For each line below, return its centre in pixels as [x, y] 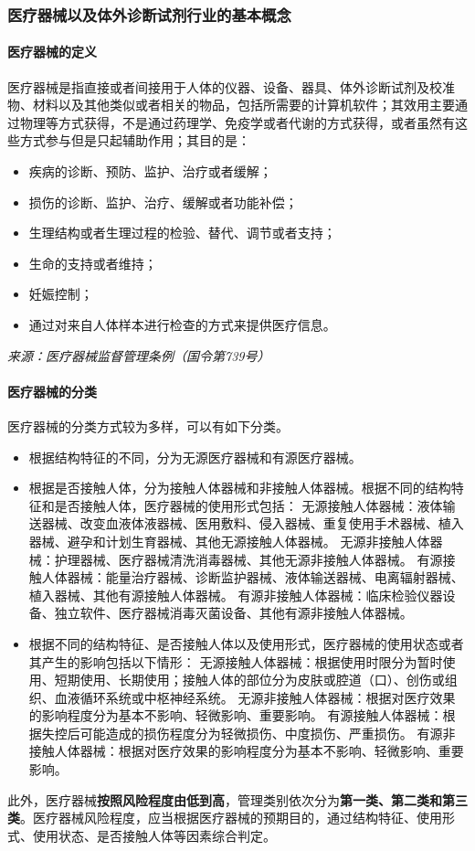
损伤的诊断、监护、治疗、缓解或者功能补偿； [163, 202]
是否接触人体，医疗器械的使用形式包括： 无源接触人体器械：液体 [248, 505]
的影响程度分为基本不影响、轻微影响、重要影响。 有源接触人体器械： [236, 715]
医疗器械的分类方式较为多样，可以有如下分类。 [148, 425]
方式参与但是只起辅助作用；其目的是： [135, 140]
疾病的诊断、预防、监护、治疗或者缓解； [150, 171]
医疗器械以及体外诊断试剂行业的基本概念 [149, 14]
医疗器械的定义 [52, 52]
